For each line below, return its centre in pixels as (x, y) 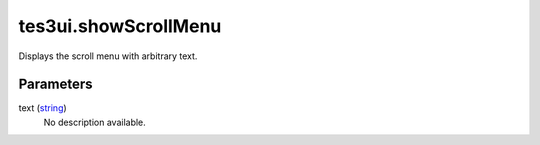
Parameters (55, 84)
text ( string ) (42, 108)
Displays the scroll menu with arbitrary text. (108, 56)
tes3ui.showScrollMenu (120, 26)
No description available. (95, 122)
